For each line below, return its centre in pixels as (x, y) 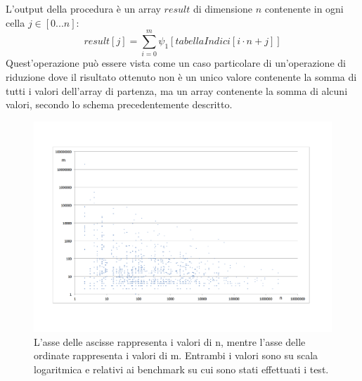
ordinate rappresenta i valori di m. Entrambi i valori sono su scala (176, 355)
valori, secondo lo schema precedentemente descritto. (119, 104)
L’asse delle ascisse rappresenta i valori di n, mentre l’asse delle (170, 341)
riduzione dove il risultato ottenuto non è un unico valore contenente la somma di (181, 76)
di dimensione (223, 8)
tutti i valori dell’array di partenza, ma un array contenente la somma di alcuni (177, 90)
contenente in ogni (304, 8)
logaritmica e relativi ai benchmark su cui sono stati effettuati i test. (181, 369)
